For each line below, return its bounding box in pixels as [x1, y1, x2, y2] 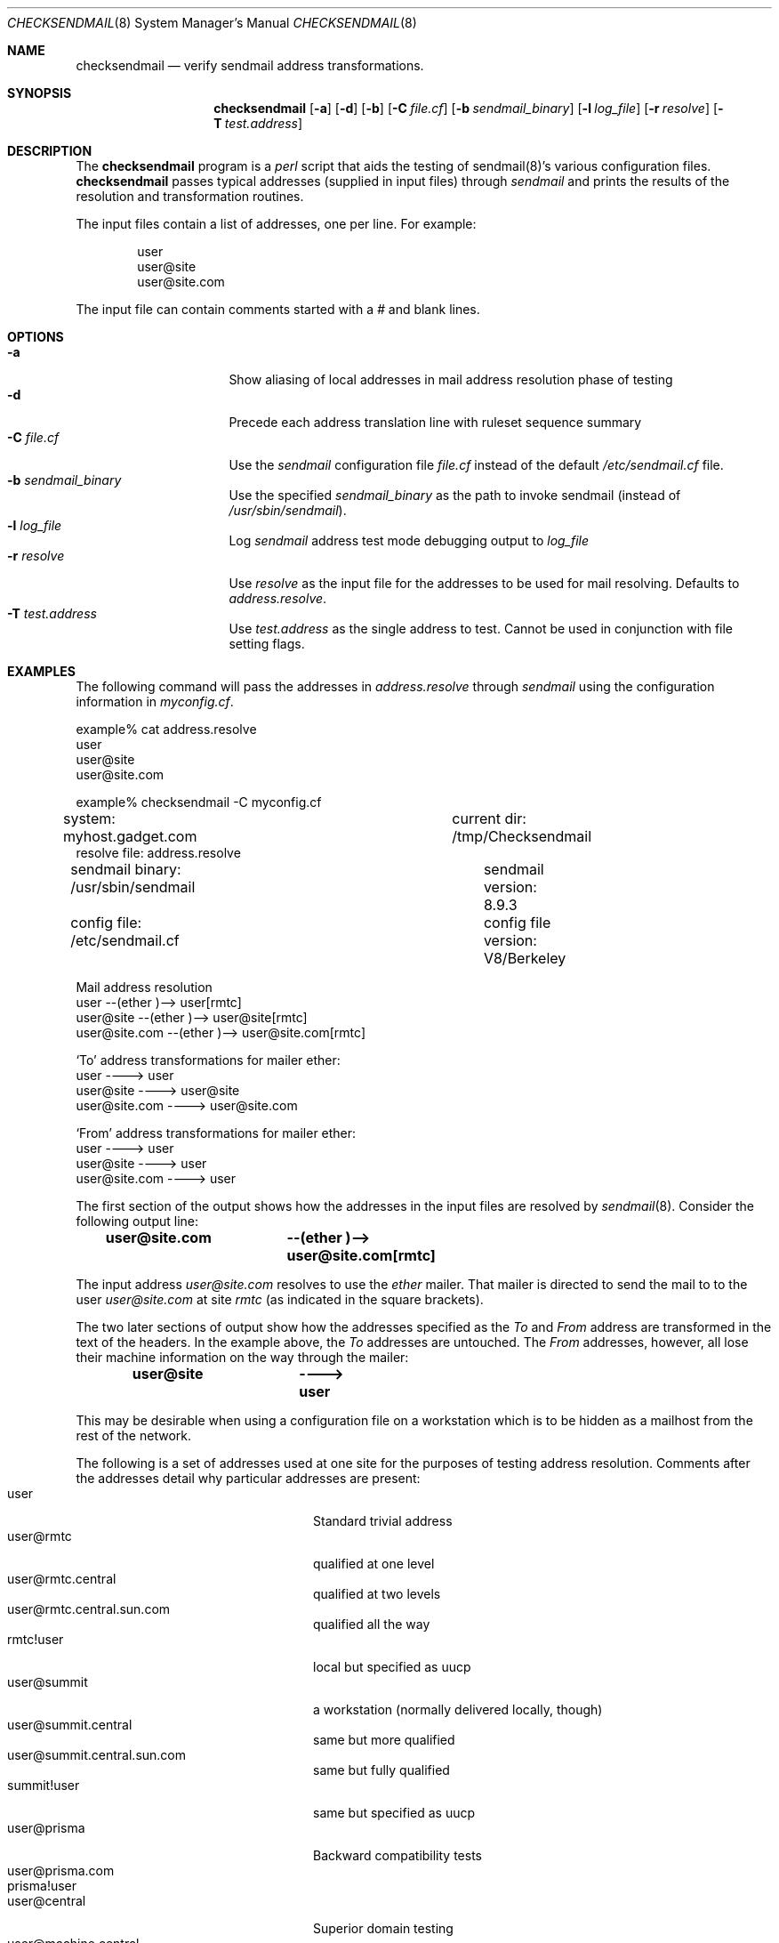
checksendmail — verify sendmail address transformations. [76, 58, 424, 73]
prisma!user [7, 1878, 77, 1893]
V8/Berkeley [483, 949, 566, 967]
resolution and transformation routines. [76, 189, 304, 204]
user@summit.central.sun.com [7, 1747, 187, 1762]
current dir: [452, 810, 526, 827]
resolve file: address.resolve [76, 845, 241, 860]
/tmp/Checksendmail [452, 827, 592, 845]
